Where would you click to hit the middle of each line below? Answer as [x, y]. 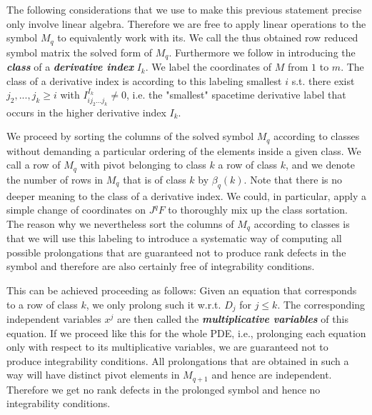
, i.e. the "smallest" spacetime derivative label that [236, 95]
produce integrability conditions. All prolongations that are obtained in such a [178, 360]
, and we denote [320, 165]
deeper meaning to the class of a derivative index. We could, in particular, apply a [186, 195]
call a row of [34, 165]
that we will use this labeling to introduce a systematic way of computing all [174, 238]
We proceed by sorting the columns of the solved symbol [130, 136]
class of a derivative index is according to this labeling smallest [144, 80]
